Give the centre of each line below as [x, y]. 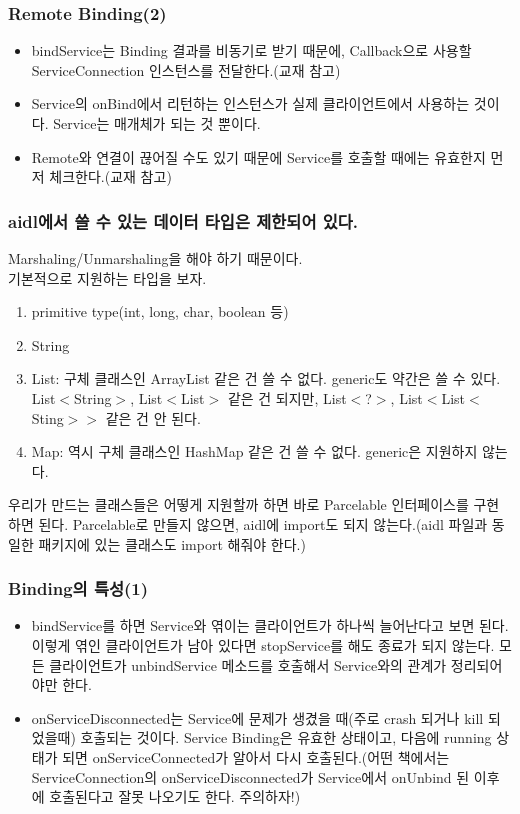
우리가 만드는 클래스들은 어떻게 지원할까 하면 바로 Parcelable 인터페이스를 [238, 504]
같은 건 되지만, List [287, 397]
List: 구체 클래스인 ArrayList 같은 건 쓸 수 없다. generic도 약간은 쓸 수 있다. [266, 378]
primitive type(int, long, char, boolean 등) [160, 311]
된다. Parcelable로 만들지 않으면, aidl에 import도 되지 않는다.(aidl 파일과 [263, 523]
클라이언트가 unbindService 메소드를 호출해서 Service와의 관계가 [248, 664]
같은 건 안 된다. [153, 417]
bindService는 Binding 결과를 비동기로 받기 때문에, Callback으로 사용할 [251, 50]
